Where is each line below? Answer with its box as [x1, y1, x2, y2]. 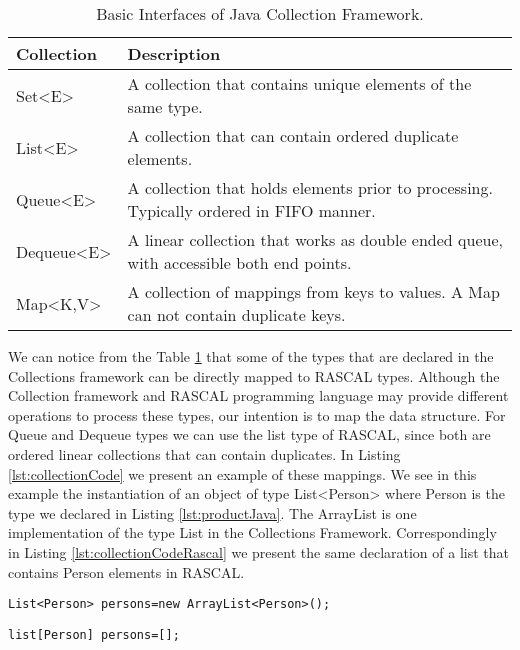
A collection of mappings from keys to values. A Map [127, 280, 500, 303]
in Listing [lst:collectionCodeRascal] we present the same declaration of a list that [8, 541, 510, 562]
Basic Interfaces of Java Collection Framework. [96, 2, 424, 25]
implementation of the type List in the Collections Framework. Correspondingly [8, 522, 497, 543]
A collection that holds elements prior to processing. [127, 176, 493, 199]
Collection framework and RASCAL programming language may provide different [8, 385, 509, 406]
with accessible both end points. [127, 251, 352, 274]
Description [127, 42, 221, 65]
